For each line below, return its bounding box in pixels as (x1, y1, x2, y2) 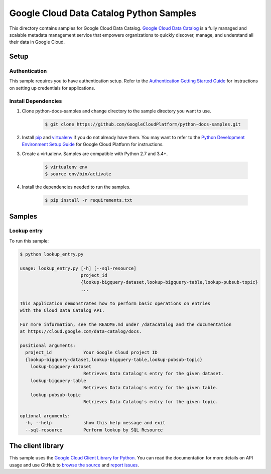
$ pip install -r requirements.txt (45, 197, 132, 203)
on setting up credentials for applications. (9, 85, 95, 91)
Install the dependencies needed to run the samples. (22, 184, 130, 190)
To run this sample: (9, 238, 49, 244)
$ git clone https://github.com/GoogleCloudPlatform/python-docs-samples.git (45, 122, 241, 127)
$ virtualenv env (45, 164, 88, 170)
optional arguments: (20, 413, 70, 419)
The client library (9, 442, 64, 450)
